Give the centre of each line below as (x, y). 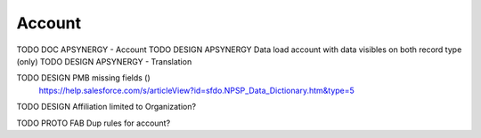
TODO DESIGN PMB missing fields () (83, 78)
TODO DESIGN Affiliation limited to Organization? (106, 107)
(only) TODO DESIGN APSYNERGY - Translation (104, 61)
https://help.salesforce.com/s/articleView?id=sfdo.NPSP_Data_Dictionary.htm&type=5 (197, 90)
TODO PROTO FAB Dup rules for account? (94, 123)
